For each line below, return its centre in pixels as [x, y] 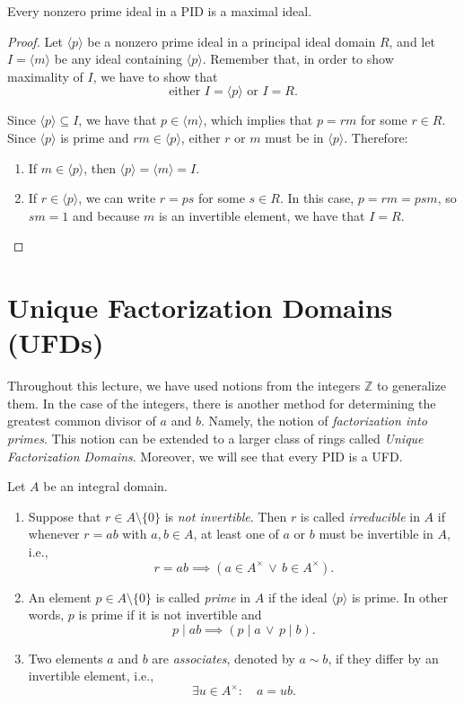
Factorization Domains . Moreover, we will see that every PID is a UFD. [205, 456]
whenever [54, 534]
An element [60, 597]
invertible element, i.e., [91, 676]
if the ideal [298, 597]
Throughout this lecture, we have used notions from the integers [184, 386]
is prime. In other [400, 597]
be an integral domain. [105, 486]
